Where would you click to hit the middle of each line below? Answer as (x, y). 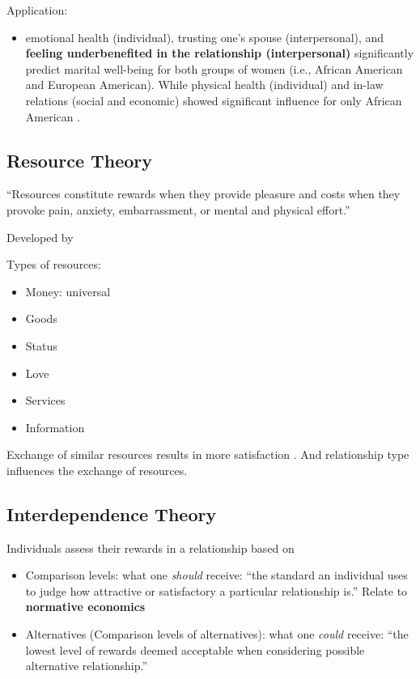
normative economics (85, 607)
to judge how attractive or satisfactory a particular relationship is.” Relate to (216, 590)
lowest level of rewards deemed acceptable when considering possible (195, 649)
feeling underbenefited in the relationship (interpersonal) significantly (220, 53)
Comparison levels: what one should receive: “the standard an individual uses (216, 575)
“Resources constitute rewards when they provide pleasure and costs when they (204, 194)
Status (41, 345)
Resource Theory (80, 160)
